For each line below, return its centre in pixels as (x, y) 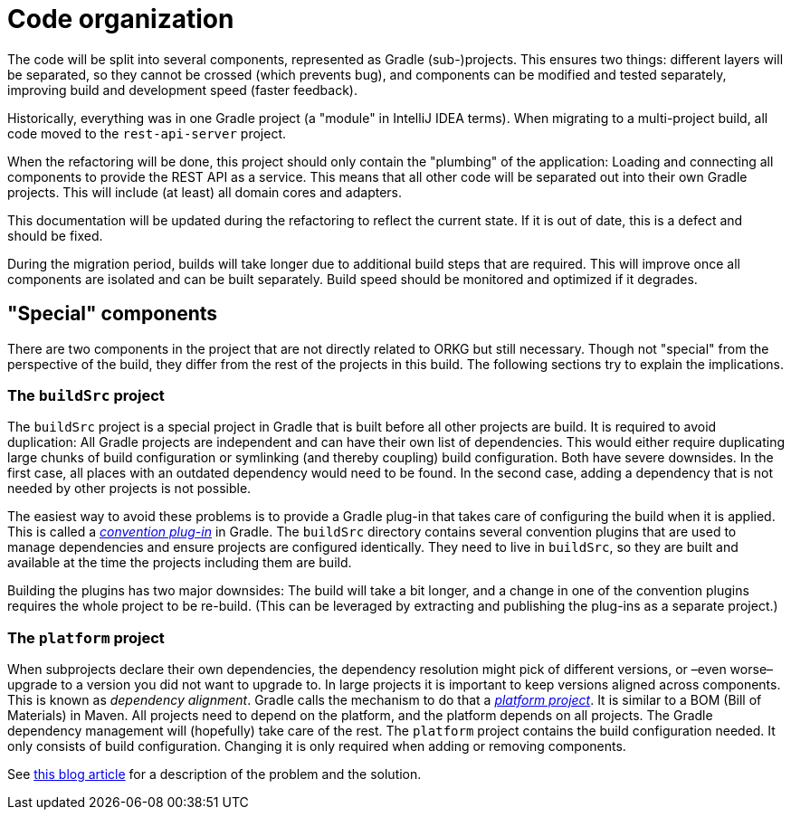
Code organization (121, 19)
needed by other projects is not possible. (129, 489)
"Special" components (113, 314)
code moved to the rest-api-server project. (147, 133)
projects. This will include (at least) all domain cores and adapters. (205, 192)
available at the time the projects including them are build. (180, 563)
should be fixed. (55, 235)
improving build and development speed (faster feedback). (183, 90)
